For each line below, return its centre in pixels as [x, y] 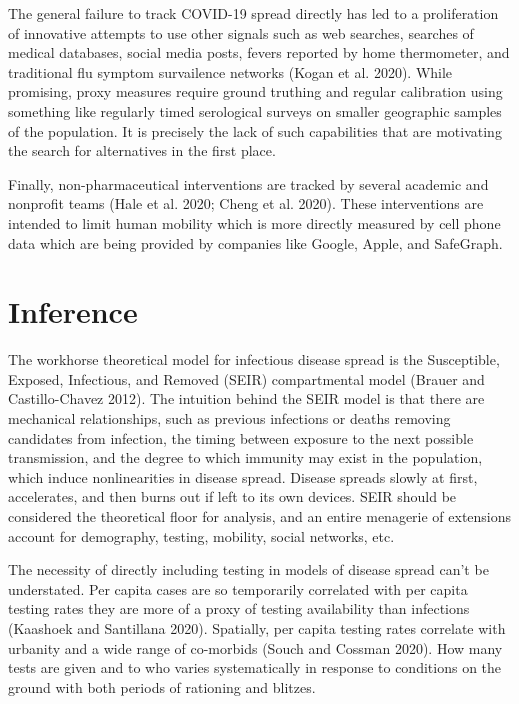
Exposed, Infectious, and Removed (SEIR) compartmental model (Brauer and [246, 378]
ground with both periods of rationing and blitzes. [162, 686]
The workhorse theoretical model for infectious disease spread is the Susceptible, [254, 359]
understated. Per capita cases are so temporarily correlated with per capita [238, 588]
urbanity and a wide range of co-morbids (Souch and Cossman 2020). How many [255, 647]
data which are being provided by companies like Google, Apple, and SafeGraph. [255, 242]
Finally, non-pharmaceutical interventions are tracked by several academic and [248, 183]
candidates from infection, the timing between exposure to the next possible [241, 437]
